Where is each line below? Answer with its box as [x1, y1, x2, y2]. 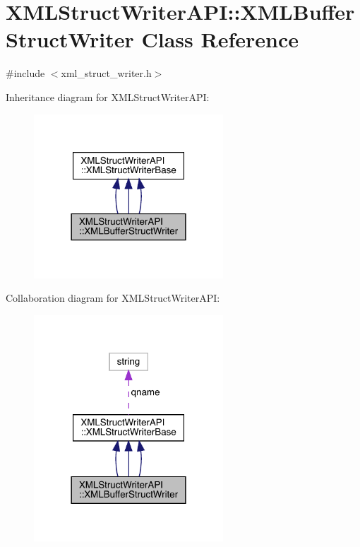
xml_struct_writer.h [61, 66, 152, 81]
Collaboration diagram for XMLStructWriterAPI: [6, 290, 220, 305]
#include [6, 66, 45, 81]
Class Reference [141, 25, 299, 54]
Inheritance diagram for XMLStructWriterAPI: [6, 89, 210, 104]
